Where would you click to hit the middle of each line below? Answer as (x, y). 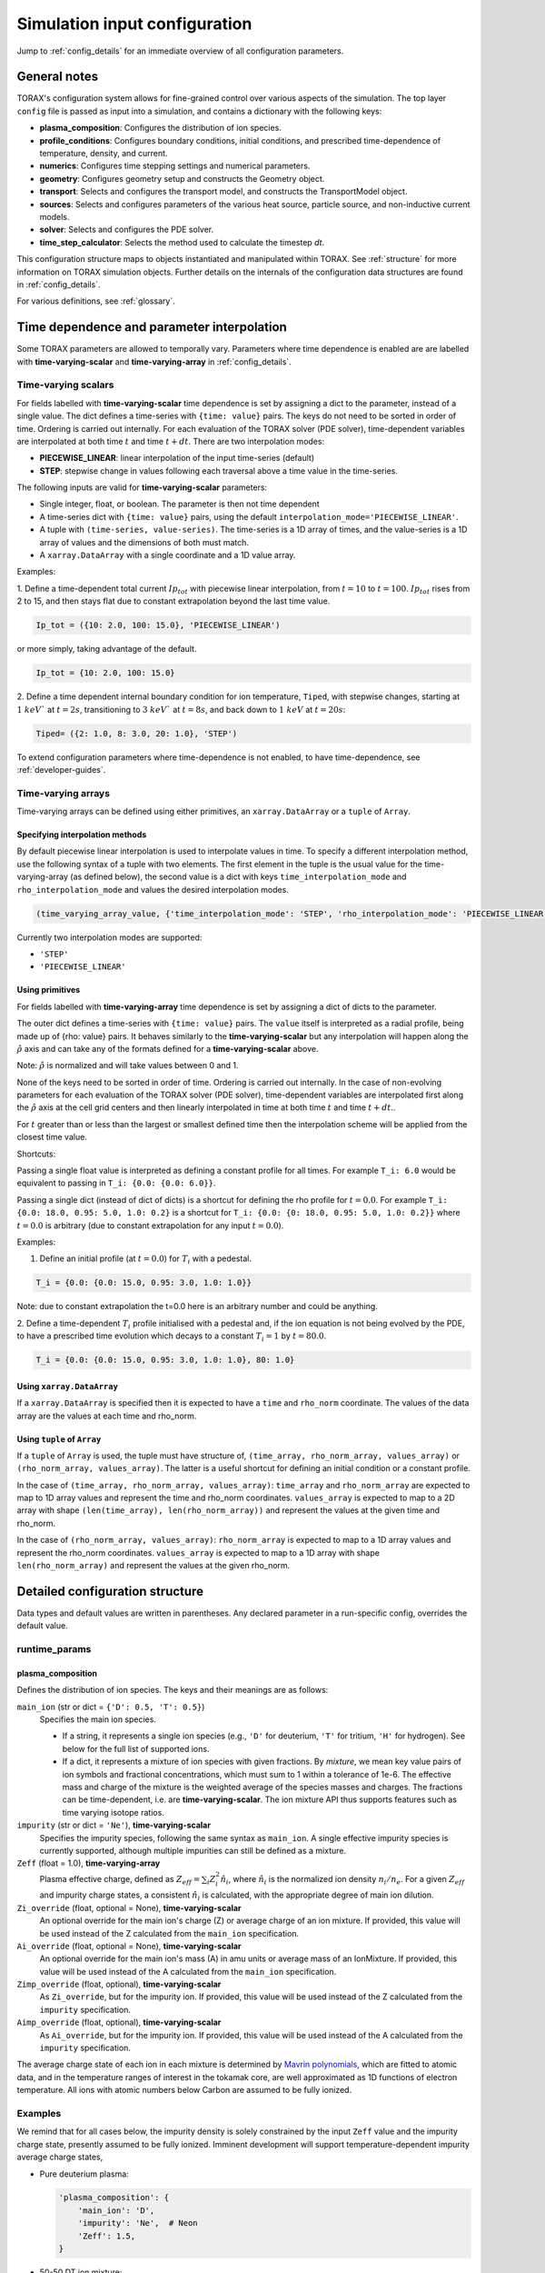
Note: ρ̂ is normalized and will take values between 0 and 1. (128, 1066)
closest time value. (52, 1137)
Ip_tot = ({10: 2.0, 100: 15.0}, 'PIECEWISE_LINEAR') (158, 626)
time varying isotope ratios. (114, 1812)
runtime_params (54, 1649)
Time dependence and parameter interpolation (152, 327)
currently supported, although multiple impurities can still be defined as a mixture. (193, 1850)
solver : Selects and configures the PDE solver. (127, 230)
